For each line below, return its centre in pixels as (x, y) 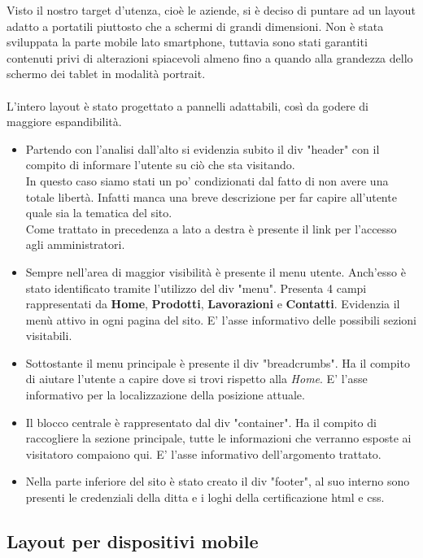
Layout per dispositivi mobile (133, 541)
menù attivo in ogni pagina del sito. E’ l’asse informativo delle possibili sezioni (221, 319)
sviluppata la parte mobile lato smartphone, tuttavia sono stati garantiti (187, 42)
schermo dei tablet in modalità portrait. (106, 74)
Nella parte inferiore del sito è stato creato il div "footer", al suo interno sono (218, 481)
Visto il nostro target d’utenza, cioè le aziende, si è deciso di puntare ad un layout (211, 10)
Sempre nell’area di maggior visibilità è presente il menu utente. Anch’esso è (216, 271)
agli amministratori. (75, 244)
